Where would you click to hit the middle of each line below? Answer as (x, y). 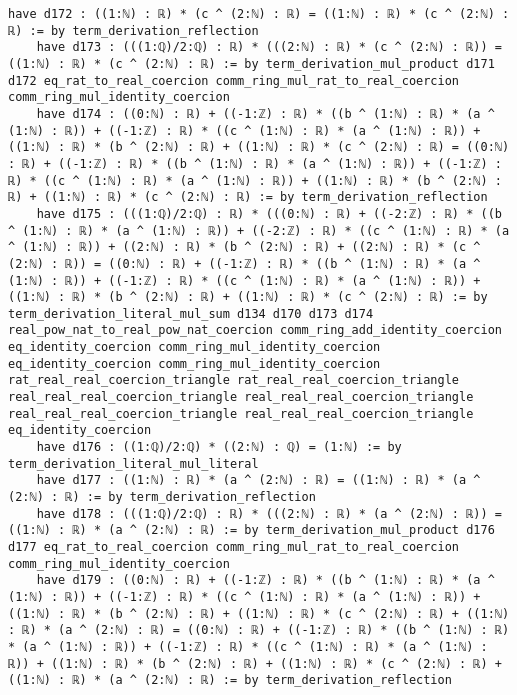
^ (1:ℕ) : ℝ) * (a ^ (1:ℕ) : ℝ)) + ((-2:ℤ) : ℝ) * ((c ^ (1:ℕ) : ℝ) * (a (259, 230)
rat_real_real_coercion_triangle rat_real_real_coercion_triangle (234, 380)
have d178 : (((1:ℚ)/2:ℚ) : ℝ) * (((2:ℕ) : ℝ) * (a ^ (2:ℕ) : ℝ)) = (269, 513)
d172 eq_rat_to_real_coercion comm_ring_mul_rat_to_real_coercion (234, 80)
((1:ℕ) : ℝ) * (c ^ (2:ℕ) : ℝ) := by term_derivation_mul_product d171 (251, 63)
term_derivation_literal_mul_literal (133, 463)
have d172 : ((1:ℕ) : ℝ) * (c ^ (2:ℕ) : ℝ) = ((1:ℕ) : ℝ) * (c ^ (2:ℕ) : (259, 14)
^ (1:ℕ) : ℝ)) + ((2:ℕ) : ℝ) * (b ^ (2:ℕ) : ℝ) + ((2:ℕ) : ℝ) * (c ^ (244, 247)
